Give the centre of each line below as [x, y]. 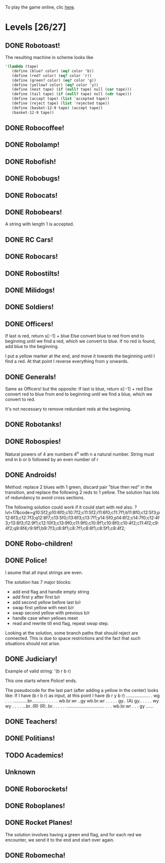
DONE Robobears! [34, 212]
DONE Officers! [29, 324]
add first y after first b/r [36, 597]
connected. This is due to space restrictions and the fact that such [73, 638]
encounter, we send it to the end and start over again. [60, 840]
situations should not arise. [33, 643]
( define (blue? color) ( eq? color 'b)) [53, 71]
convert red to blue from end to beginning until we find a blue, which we [79, 394]
